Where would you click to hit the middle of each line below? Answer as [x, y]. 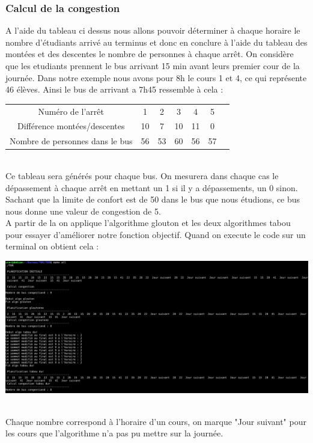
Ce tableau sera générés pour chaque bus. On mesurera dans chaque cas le [142, 175]
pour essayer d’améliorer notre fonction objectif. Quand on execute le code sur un [156, 234]
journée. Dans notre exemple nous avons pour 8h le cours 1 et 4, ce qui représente [156, 77]
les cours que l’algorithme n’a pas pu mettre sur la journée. [114, 433]
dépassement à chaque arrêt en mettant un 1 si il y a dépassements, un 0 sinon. [152, 187]
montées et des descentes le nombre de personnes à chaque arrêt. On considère [150, 54]
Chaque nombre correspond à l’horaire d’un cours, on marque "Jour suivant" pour [156, 421]
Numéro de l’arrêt [71, 111]
